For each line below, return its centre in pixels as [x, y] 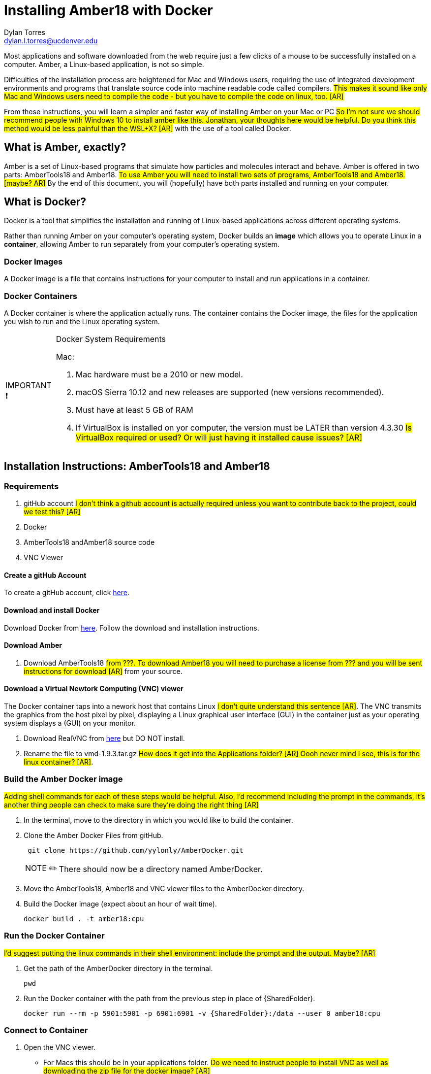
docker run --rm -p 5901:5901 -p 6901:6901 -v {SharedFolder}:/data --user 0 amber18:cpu [202, 1013]
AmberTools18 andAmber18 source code [89, 542]
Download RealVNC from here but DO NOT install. [104, 738]
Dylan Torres [25, 32]
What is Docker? [45, 202]
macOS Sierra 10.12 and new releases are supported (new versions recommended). [230, 392]
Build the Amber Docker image [63, 779]
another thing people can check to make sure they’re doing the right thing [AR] [131, 805]
